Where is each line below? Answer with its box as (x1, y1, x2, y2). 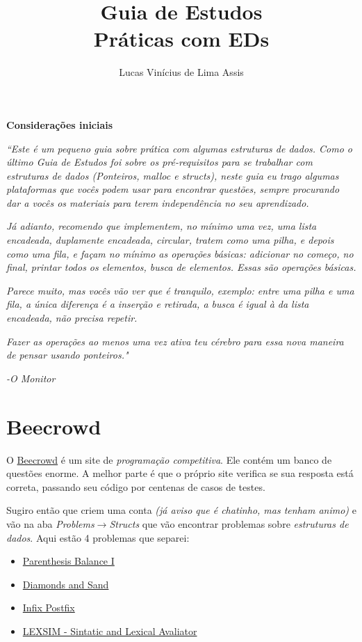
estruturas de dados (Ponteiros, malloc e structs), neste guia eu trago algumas (6, 168, 339, 182)
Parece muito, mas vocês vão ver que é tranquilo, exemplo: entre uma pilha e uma (6, 283, 354, 297)
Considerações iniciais (6, 117, 113, 132)
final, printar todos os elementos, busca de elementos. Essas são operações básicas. (6, 260, 356, 274)
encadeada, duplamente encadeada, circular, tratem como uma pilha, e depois (6, 233, 334, 247)
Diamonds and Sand (22, 577, 109, 591)
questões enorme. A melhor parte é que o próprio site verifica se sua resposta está (6, 466, 354, 480)
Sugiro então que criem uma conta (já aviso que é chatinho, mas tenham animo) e (6, 503, 356, 517)
